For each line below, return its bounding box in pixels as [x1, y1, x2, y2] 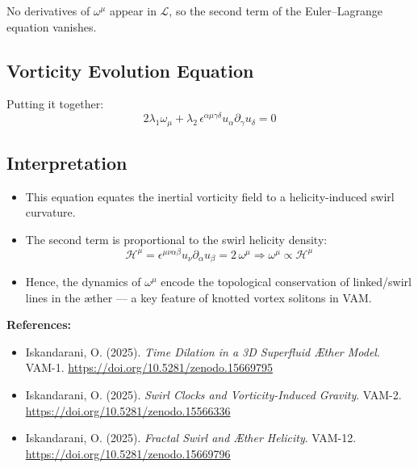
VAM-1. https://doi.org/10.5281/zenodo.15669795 [25, 359, 274, 376]
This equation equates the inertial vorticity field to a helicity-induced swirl [25, 188, 395, 204]
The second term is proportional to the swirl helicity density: [25, 230, 328, 247]
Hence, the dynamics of [25, 273, 141, 290]
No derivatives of [6, 2, 90, 19]
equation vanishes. [6, 18, 97, 35]
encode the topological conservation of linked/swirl [161, 273, 412, 290]
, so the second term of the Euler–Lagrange [169, 2, 383, 19]
